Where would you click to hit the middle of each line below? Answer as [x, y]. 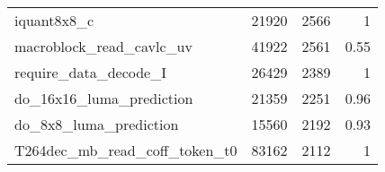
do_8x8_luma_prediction [97, 124]
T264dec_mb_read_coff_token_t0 [126, 150]
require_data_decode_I [90, 72]
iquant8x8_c [54, 20]
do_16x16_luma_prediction [104, 98]
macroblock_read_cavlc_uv [103, 46]
